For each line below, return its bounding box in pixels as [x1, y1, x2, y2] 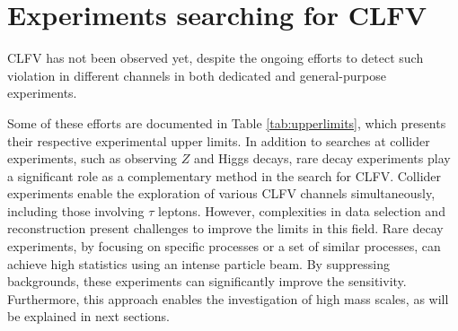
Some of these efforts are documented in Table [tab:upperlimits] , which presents [7, 113, 446, 132]
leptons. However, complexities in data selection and [158, 201, 445, 220]
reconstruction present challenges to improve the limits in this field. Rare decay [7, 219, 444, 238]
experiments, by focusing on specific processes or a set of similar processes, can [7, 237, 441, 256]
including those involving [7, 201, 145, 220]
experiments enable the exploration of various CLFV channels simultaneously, [7, 184, 436, 203]
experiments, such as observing [7, 149, 177, 168]
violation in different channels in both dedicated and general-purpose [7, 65, 386, 84]
